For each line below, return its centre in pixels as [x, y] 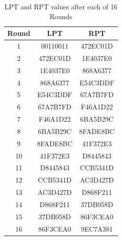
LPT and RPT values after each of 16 [61, 6]
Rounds [61, 16]
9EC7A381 [97, 228]
